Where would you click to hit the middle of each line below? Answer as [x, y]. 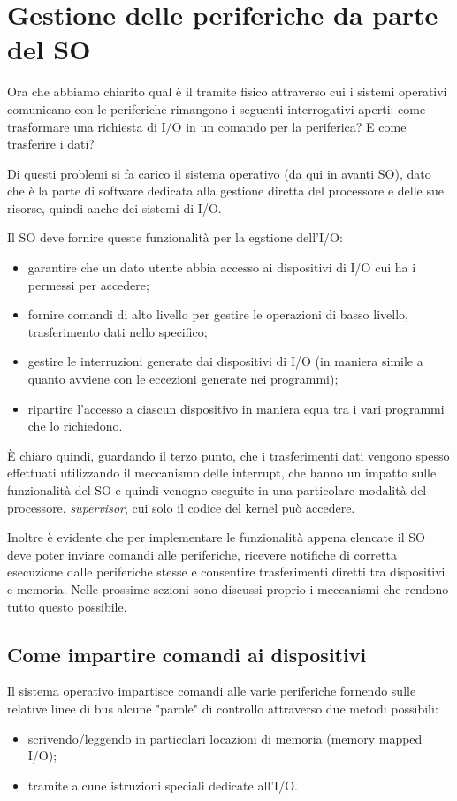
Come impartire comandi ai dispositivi [187, 654]
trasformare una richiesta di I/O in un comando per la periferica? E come [207, 126]
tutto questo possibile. [67, 606]
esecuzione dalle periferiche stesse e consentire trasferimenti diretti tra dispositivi [226, 572]
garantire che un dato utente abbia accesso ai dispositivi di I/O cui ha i [222, 267]
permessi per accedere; [88, 284]
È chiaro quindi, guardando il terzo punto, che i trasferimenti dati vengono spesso [228, 455]
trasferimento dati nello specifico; [118, 331]
